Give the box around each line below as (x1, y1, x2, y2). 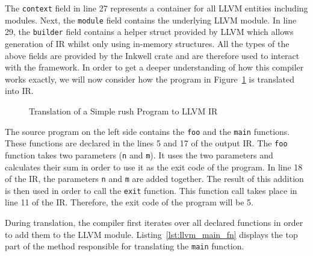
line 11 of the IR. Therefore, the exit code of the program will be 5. (5, 196, 253, 208)
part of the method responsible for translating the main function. (5, 240, 244, 252)
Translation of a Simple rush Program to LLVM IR (29, 104, 218, 117)
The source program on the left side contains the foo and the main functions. (5, 125, 290, 137)
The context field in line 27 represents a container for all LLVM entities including (5, 2, 308, 14)
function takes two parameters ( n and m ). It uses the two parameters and (5, 148, 273, 161)
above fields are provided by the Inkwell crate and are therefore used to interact (5, 49, 300, 61)
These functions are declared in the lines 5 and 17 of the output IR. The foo (5, 137, 288, 149)
